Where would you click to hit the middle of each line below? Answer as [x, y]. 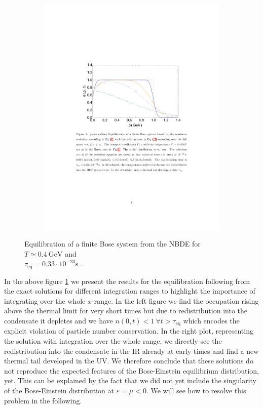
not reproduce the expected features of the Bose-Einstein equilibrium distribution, [131, 370]
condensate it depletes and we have [59, 320]
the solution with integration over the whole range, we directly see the [113, 340]
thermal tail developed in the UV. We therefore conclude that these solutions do [129, 361]
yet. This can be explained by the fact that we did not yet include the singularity [130, 380]
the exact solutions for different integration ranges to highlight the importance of [130, 291]
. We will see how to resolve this [196, 390]
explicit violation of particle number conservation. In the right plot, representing [129, 331]
